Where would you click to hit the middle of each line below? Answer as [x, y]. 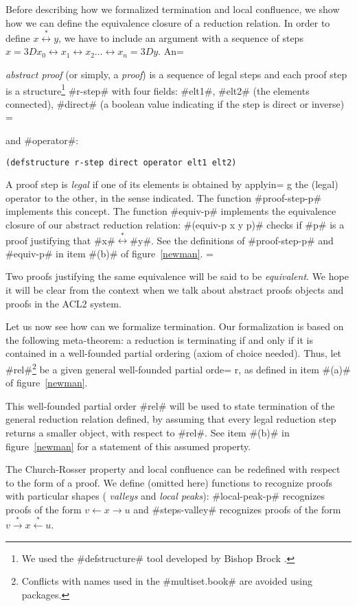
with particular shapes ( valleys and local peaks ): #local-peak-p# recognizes [165, 496]
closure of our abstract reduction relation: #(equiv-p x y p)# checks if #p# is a [175, 224]
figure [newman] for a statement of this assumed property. [128, 446]
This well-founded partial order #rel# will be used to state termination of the [170, 405]
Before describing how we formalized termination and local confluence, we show [173, 9]
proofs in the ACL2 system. [64, 303]
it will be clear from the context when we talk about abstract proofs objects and [175, 289]
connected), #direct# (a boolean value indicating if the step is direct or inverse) [175, 103]
